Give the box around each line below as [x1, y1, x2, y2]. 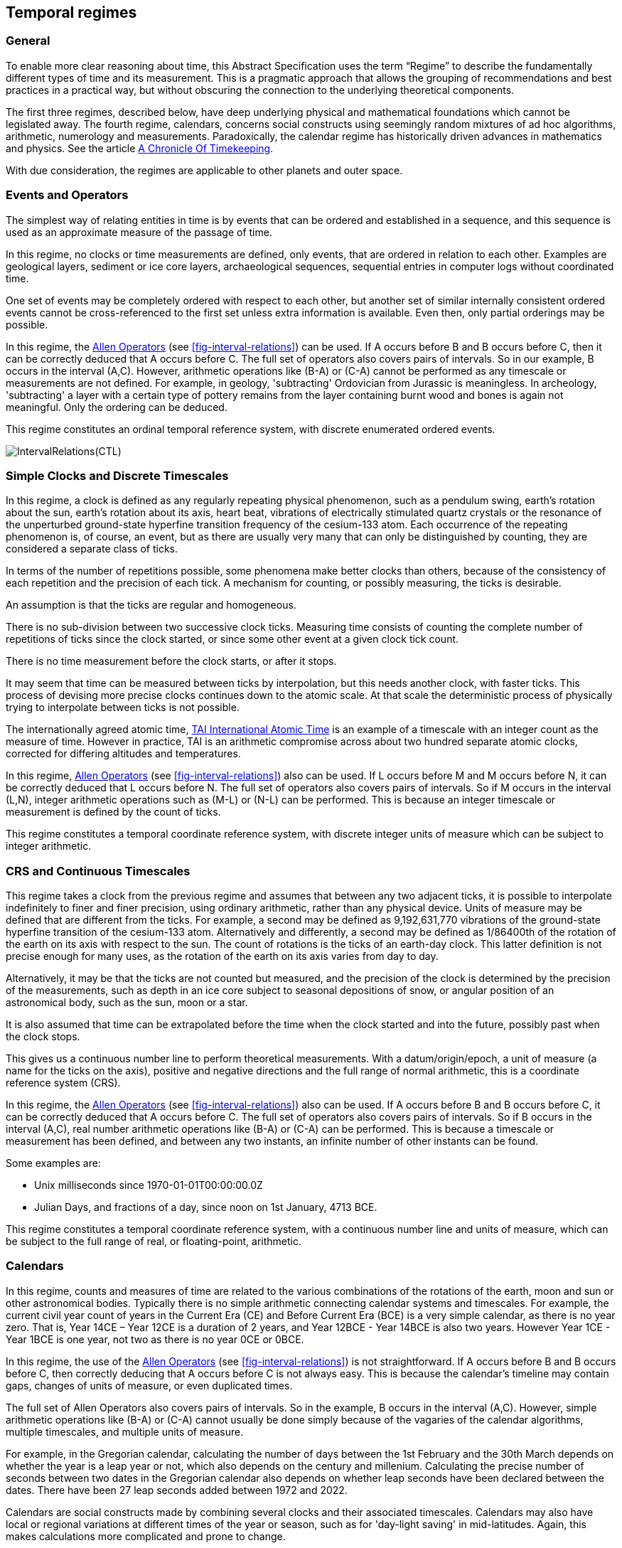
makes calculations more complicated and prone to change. [6, 1530, 286, 1542]
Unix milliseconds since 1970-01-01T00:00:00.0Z [34, 1179, 263, 1192]
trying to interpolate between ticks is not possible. [6, 701, 240, 714]
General [6, 33, 50, 48]
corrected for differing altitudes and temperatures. [6, 747, 241, 760]
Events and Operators [6, 188, 129, 203]
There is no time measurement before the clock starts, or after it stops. [6, 655, 337, 668]
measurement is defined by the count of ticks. [6, 806, 221, 818]
